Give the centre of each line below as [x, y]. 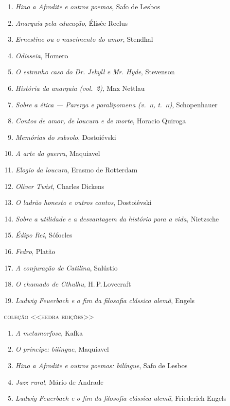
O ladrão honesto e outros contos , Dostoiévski [83, 202]
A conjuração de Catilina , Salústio [66, 267]
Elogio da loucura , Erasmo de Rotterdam [76, 169]
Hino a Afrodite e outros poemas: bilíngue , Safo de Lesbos [101, 365]
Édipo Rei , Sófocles [44, 235]
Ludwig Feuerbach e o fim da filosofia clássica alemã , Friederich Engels [121, 398]
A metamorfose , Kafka [49, 332]
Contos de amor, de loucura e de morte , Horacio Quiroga [101, 121]
